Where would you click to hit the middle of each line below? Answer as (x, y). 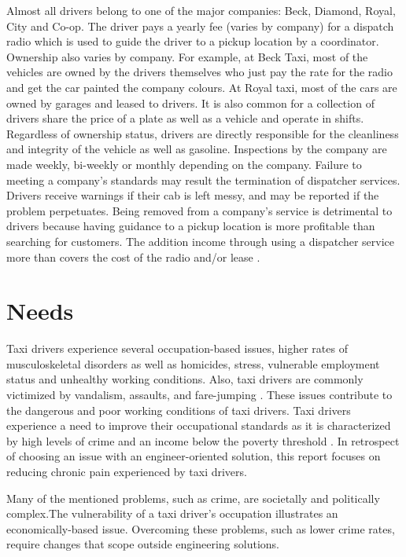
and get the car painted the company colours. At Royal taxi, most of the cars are (202, 87)
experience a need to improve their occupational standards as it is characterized (199, 425)
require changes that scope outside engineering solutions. (143, 544)
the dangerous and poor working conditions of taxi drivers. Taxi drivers (179, 410)
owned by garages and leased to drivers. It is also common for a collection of (190, 103)
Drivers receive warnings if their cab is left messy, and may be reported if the (193, 195)
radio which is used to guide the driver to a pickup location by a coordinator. (193, 41)
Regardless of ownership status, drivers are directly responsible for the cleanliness (203, 133)
